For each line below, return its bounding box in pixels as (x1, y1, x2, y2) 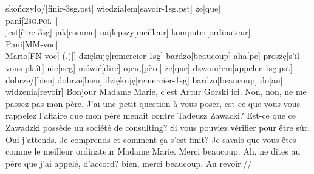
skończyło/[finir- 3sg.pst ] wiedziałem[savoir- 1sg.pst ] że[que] (5, 2, 221, 14)
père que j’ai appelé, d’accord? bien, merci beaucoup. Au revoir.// (5, 156, 252, 169)
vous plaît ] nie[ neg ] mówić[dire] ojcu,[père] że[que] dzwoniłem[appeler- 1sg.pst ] (5, 61, 293, 74)
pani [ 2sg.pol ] (5, 13, 58, 26)
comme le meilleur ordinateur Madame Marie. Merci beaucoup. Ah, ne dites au (5, 145, 301, 158)
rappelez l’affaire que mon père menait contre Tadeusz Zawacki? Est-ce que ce (5, 109, 296, 122)
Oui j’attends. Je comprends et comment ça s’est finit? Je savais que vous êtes (5, 133, 296, 145)
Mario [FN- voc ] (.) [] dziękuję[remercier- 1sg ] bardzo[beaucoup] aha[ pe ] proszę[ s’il (5, 49, 299, 62)
